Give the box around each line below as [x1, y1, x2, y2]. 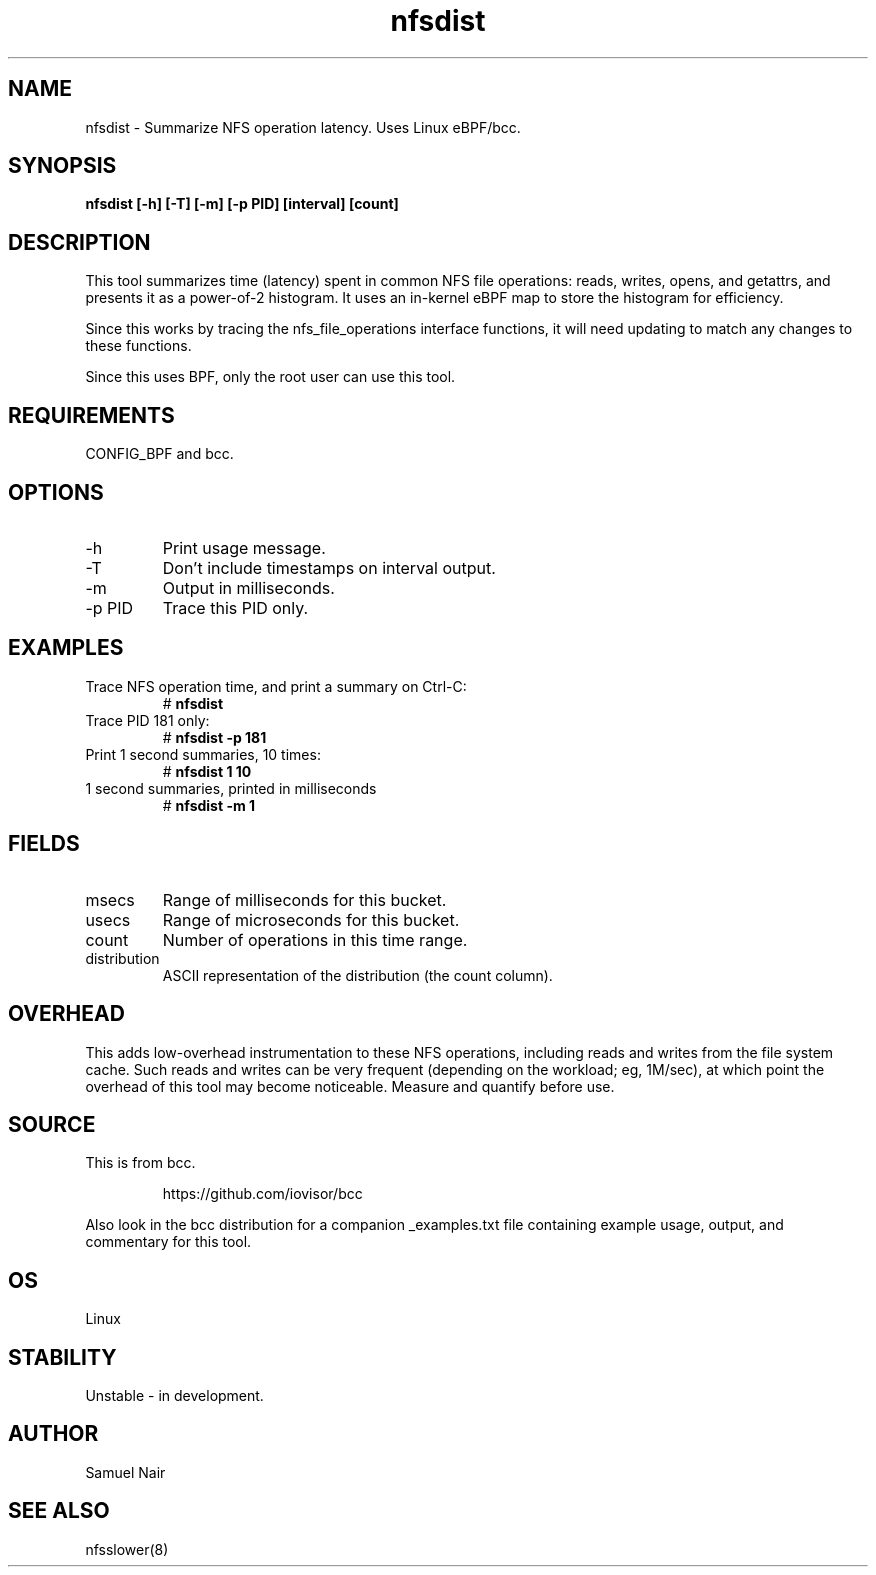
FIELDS [8, 831, 80, 857]
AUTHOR [8, 1421, 99, 1447]
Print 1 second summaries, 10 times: [85, 745, 321, 763]
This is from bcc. [85, 1154, 196, 1172]
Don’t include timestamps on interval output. [162, 557, 496, 578]
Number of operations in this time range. [162, 929, 468, 950]
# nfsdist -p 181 [162, 728, 267, 746]
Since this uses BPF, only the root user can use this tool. [85, 368, 456, 386]
